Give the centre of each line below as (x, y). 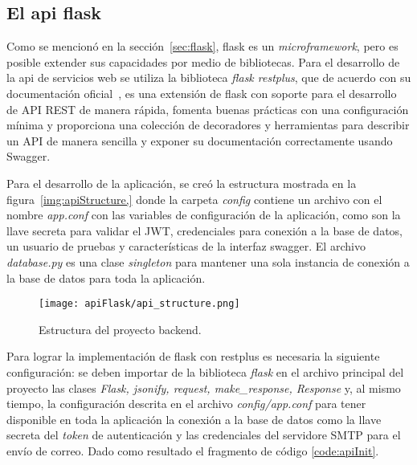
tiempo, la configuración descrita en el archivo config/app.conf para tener (186, 404)
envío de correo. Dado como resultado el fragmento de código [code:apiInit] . (193, 450)
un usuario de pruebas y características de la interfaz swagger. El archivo (186, 246)
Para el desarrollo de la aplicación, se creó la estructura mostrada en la (182, 183)
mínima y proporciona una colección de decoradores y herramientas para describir (208, 125)
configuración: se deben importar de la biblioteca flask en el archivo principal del (205, 371)
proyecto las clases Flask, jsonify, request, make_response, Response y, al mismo (204, 387)
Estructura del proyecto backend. (120, 329)
